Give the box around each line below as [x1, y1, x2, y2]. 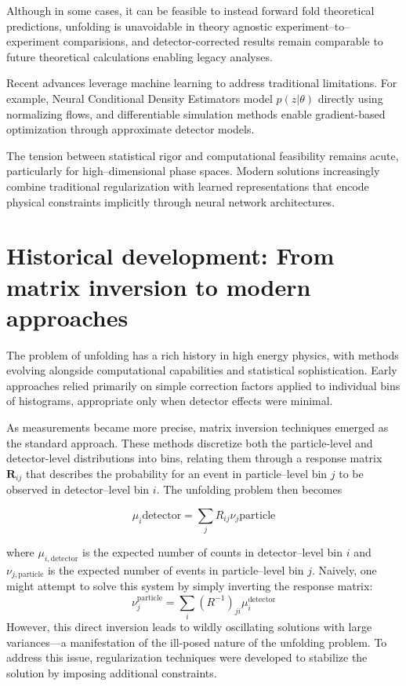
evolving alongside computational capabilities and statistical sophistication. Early [6, 362, 397, 378]
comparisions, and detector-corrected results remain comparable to [63, 33, 383, 49]
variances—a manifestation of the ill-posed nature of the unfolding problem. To [6, 633, 387, 650]
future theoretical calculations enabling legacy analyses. [6, 48, 273, 64]
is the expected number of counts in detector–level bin [82, 544, 343, 560]
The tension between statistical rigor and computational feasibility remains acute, [6, 147, 399, 163]
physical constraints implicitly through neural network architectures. [6, 193, 335, 210]
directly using [317, 89, 383, 106]
